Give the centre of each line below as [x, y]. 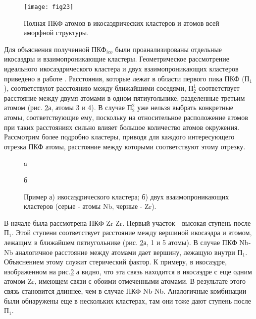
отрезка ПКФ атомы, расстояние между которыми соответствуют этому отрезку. [125, 146]
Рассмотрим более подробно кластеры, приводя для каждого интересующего [119, 137]
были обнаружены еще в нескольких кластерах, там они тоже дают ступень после [128, 300]
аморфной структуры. [56, 32]
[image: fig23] [49, 7]
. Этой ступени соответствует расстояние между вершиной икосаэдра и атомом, [132, 232]
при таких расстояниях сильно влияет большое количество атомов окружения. [122, 127]
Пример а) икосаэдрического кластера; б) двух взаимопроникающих [127, 196]
